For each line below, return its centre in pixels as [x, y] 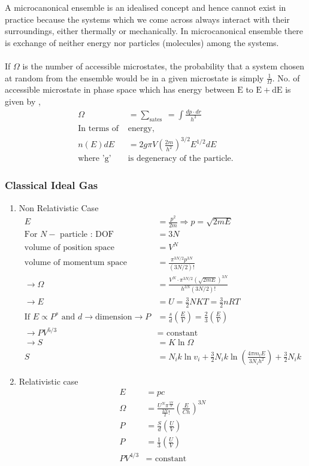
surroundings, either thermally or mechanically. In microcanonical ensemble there [154, 31]
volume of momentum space [75, 263]
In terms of [99, 128]
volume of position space [69, 248]
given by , [23, 101]
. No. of [286, 77]
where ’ [91, 159]
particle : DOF [87, 234]
